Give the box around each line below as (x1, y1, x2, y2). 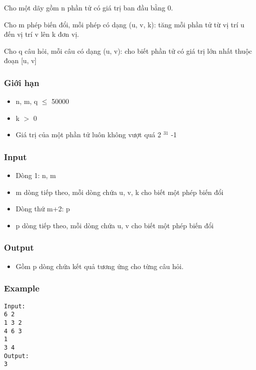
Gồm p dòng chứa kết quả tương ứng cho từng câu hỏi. (15, 261, 184, 271)
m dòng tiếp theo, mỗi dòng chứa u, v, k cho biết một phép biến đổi (15, 186, 224, 197)
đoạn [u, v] (4, 55, 37, 66)
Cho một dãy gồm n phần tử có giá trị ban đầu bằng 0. (4, 2, 173, 12)
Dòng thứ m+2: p (15, 203, 70, 214)
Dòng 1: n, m (15, 170, 56, 181)
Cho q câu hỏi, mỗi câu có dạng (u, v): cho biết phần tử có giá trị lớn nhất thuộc (4, 45, 253, 56)
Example (4, 282, 40, 294)
